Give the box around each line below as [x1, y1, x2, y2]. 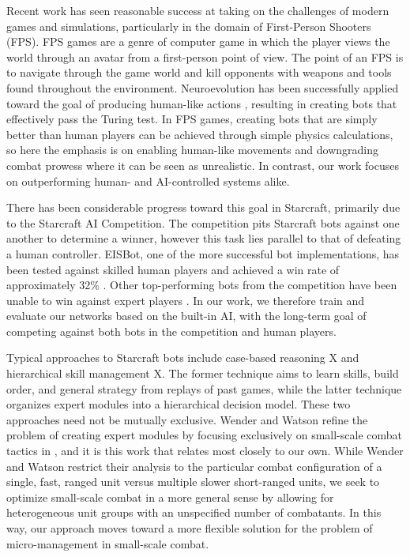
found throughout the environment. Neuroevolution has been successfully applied [6, 79, 399, 96]
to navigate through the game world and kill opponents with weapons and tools [6, 64, 392, 81]
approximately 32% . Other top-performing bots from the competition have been [6, 277, 397, 293]
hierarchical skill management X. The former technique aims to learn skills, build [6, 365, 399, 382]
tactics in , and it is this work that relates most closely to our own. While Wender [6, 442, 404, 459]
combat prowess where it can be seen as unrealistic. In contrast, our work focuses [6, 156, 399, 173]
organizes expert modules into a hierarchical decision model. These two [6, 396, 351, 412]
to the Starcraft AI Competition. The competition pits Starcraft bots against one [6, 214, 400, 231]
